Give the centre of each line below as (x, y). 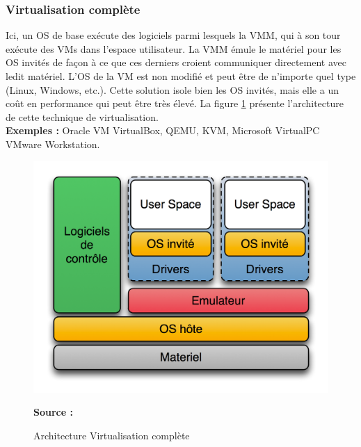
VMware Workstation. (53, 144)
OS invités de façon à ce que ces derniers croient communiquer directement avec (176, 62)
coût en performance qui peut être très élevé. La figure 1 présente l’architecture (175, 103)
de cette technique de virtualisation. (82, 116)
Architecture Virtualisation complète (112, 436)
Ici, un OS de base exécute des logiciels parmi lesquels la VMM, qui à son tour (173, 35)
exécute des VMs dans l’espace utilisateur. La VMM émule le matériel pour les (174, 48)
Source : (53, 412)
